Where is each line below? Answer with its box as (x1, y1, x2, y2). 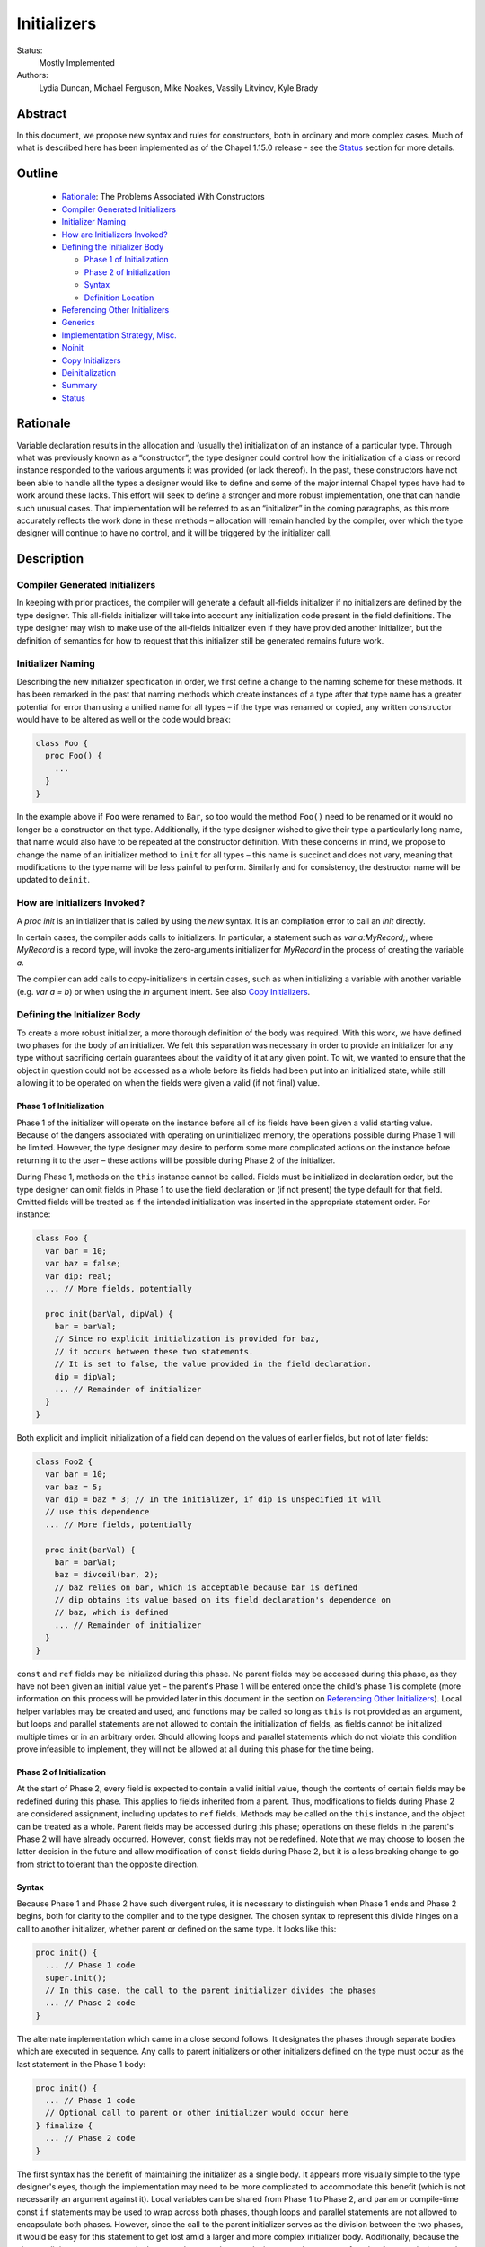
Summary (61, 380, 98, 391)
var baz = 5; (45, 1481, 102, 1492)
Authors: (16, 70, 48, 81)
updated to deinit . (16, 875, 90, 885)
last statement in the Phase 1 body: (16, 2058, 146, 2069)
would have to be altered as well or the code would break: (16, 714, 231, 724)
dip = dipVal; (54, 1372, 117, 1381)
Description (16, 551, 84, 566)
